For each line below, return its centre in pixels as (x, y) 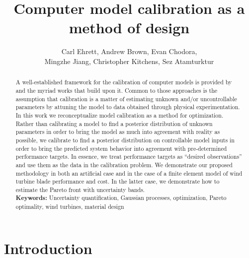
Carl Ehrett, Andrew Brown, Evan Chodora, (129, 51)
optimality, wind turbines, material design (70, 207)
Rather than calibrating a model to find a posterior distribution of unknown (114, 123)
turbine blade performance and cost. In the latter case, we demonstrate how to (118, 181)
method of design (129, 28)
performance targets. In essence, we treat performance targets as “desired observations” (129, 157)
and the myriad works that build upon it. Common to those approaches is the (117, 90)
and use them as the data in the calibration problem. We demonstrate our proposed (124, 164)
